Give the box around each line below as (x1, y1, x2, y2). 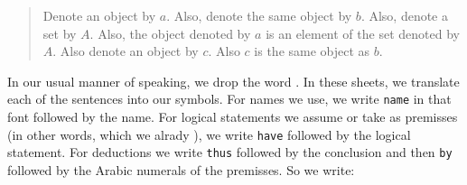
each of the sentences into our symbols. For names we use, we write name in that (7, 89, 452, 108)
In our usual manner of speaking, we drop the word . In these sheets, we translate (7, 71, 460, 90)
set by (42, 23, 77, 42)
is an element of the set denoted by (266, 23, 460, 42)
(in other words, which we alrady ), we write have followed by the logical (7, 125, 411, 143)
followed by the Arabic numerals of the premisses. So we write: (7, 160, 355, 179)
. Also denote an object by (52, 42, 199, 60)
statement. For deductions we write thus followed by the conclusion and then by (7, 143, 453, 162)
